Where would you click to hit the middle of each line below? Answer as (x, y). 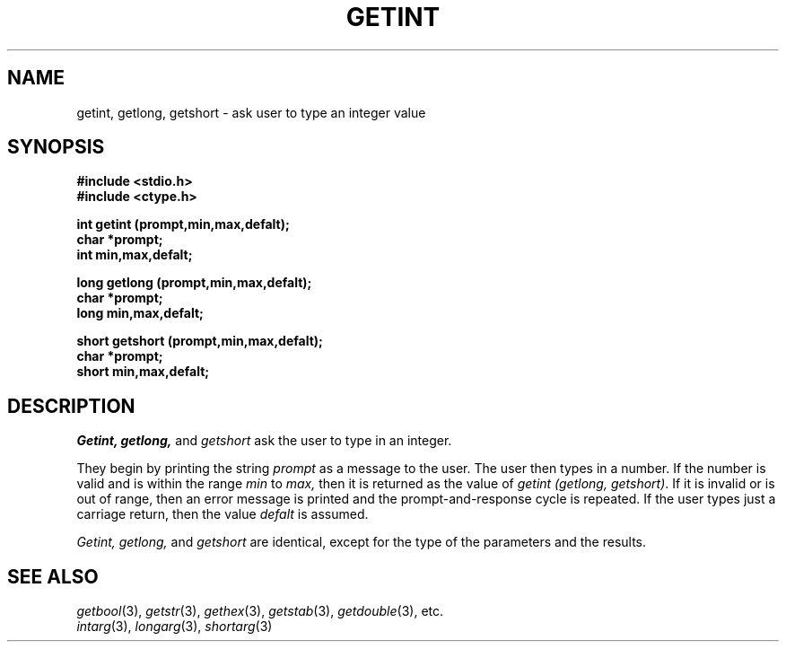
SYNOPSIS (56, 147)
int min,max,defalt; (135, 255)
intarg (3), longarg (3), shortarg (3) (175, 627)
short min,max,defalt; (143, 372)
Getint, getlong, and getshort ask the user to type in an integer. (264, 441)
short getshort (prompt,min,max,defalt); (200, 341)
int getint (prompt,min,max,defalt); (183, 224)
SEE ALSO (53, 576)
